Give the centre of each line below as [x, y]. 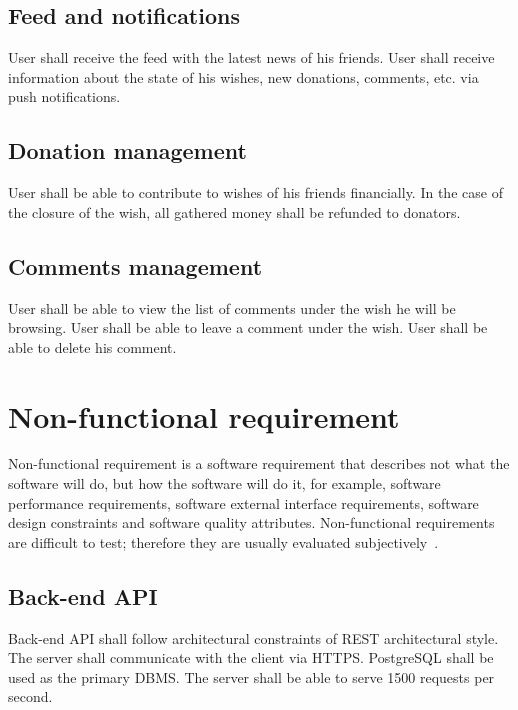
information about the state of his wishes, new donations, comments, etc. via [243, 76]
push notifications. [64, 96]
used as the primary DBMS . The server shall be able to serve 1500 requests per [251, 676]
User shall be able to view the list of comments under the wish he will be [232, 307]
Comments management [135, 265]
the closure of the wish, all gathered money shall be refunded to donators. [234, 211]
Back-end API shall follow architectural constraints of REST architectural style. [253, 637]
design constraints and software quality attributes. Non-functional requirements [251, 522]
